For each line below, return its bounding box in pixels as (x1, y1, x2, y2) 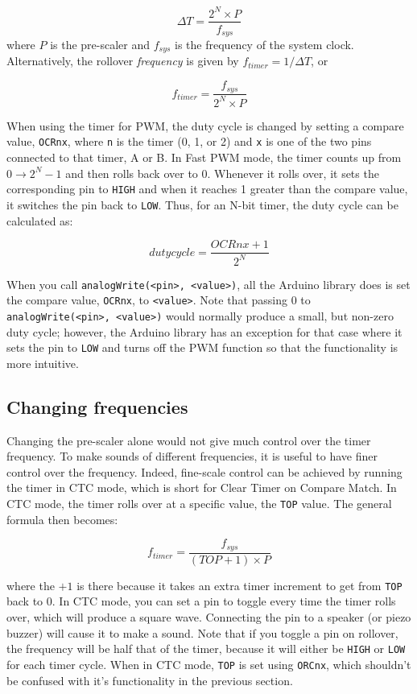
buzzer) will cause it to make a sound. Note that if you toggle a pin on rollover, (6, 624, 398, 641)
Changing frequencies (6, 394, 188, 419)
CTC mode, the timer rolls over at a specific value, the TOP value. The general (6, 495, 392, 512)
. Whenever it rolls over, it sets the (207, 164, 379, 181)
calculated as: (6, 212, 73, 229)
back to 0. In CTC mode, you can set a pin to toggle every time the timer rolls (6, 593, 396, 609)
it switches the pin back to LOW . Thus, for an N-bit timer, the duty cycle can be (6, 196, 398, 213)
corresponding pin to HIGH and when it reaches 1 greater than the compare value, (6, 180, 408, 197)
